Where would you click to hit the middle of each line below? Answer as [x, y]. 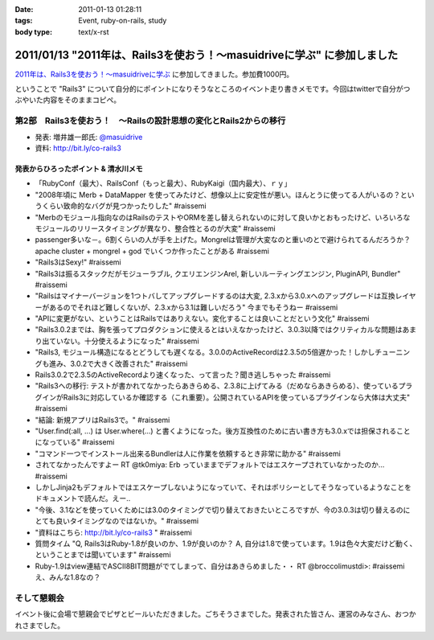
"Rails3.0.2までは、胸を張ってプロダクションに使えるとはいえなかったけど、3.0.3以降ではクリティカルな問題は [219, 330]
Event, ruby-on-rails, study [123, 21]
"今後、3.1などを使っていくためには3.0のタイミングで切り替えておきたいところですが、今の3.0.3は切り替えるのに [223, 510]
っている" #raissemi [82, 442]
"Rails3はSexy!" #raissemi [78, 262]
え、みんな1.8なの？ [68, 577]
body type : [33, 31]
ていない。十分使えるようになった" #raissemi [124, 341]
